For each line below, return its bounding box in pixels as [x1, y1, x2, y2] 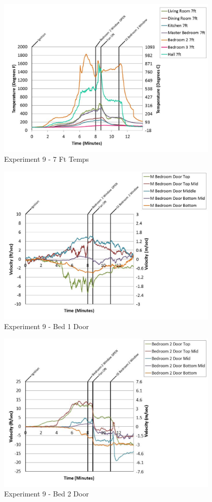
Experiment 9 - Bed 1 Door [4, 321, 89, 332]
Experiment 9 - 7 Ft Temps [4, 154, 89, 164]
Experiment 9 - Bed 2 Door [4, 488, 89, 499]
